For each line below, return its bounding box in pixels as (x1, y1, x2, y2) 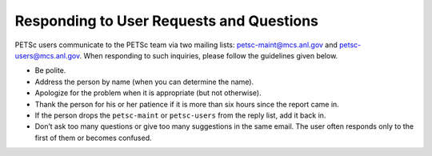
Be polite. (34, 66, 66, 75)
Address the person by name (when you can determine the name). (34, 77, 254, 86)
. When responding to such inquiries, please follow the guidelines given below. (79, 50, 338, 60)
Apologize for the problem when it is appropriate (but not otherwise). (34, 88, 262, 98)
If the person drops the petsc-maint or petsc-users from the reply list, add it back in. (34, 110, 326, 120)
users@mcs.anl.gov (14, 50, 80, 60)
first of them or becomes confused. (34, 133, 152, 142)
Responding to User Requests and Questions (14, 12, 319, 30)
